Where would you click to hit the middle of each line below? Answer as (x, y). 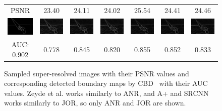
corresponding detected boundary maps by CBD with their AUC (106, 83)
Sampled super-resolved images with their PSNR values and (97, 73)
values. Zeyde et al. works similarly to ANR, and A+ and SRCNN (106, 93)
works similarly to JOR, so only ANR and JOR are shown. (95, 103)
